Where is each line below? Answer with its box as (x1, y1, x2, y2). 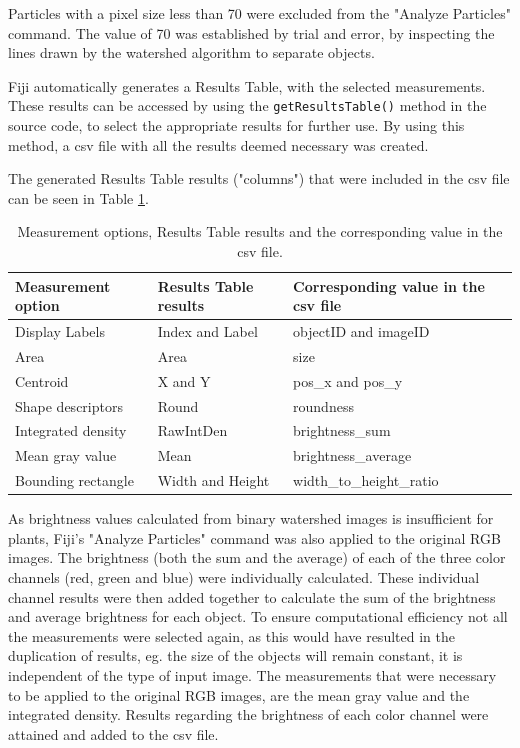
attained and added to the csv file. (8, 723, 219, 744)
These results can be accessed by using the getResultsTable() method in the (8, 95, 487, 116)
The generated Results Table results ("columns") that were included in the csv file (8, 168, 510, 189)
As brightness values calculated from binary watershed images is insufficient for (8, 508, 494, 529)
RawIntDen (157, 420, 228, 441)
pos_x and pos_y (293, 370, 403, 391)
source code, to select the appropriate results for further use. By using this (8, 115, 465, 136)
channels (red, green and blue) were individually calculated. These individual (8, 566, 480, 587)
